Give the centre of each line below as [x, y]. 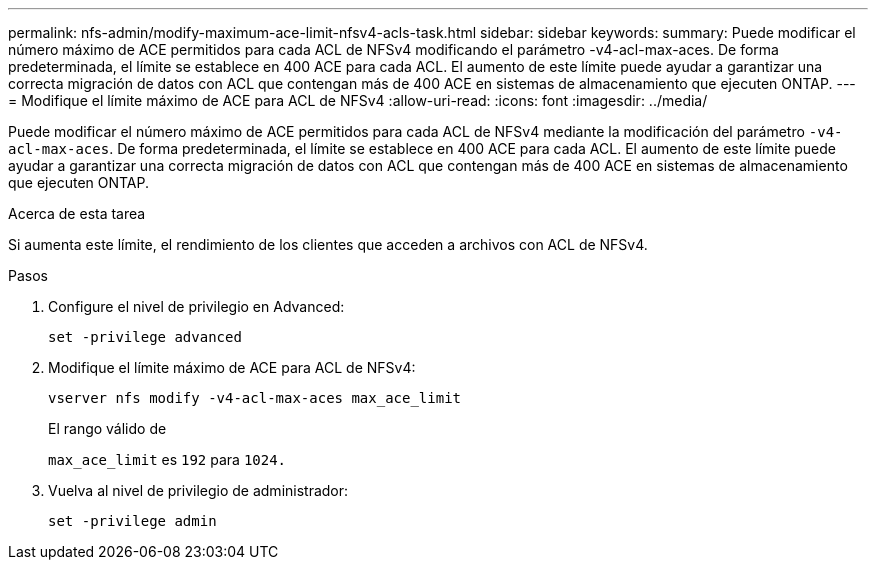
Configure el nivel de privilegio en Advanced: [196, 306]
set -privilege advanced [145, 337]
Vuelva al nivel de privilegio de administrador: [198, 490]
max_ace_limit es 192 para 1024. [167, 459]
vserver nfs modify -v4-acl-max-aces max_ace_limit [255, 398]
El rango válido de [107, 428]
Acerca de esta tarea [77, 213]
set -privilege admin [132, 521]
